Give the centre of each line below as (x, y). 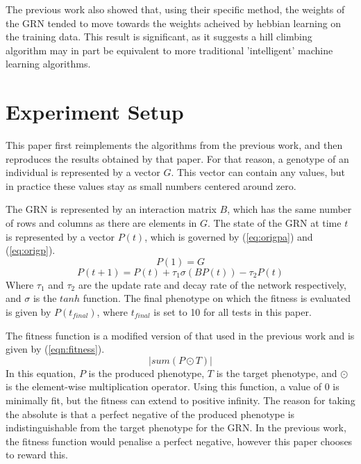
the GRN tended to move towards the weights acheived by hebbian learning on (174, 23)
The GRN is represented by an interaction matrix (111, 209)
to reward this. (37, 455)
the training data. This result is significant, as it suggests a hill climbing (159, 37)
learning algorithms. (48, 64)
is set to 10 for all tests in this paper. (233, 312)
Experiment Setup (95, 112)
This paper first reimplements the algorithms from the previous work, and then (174, 145)
